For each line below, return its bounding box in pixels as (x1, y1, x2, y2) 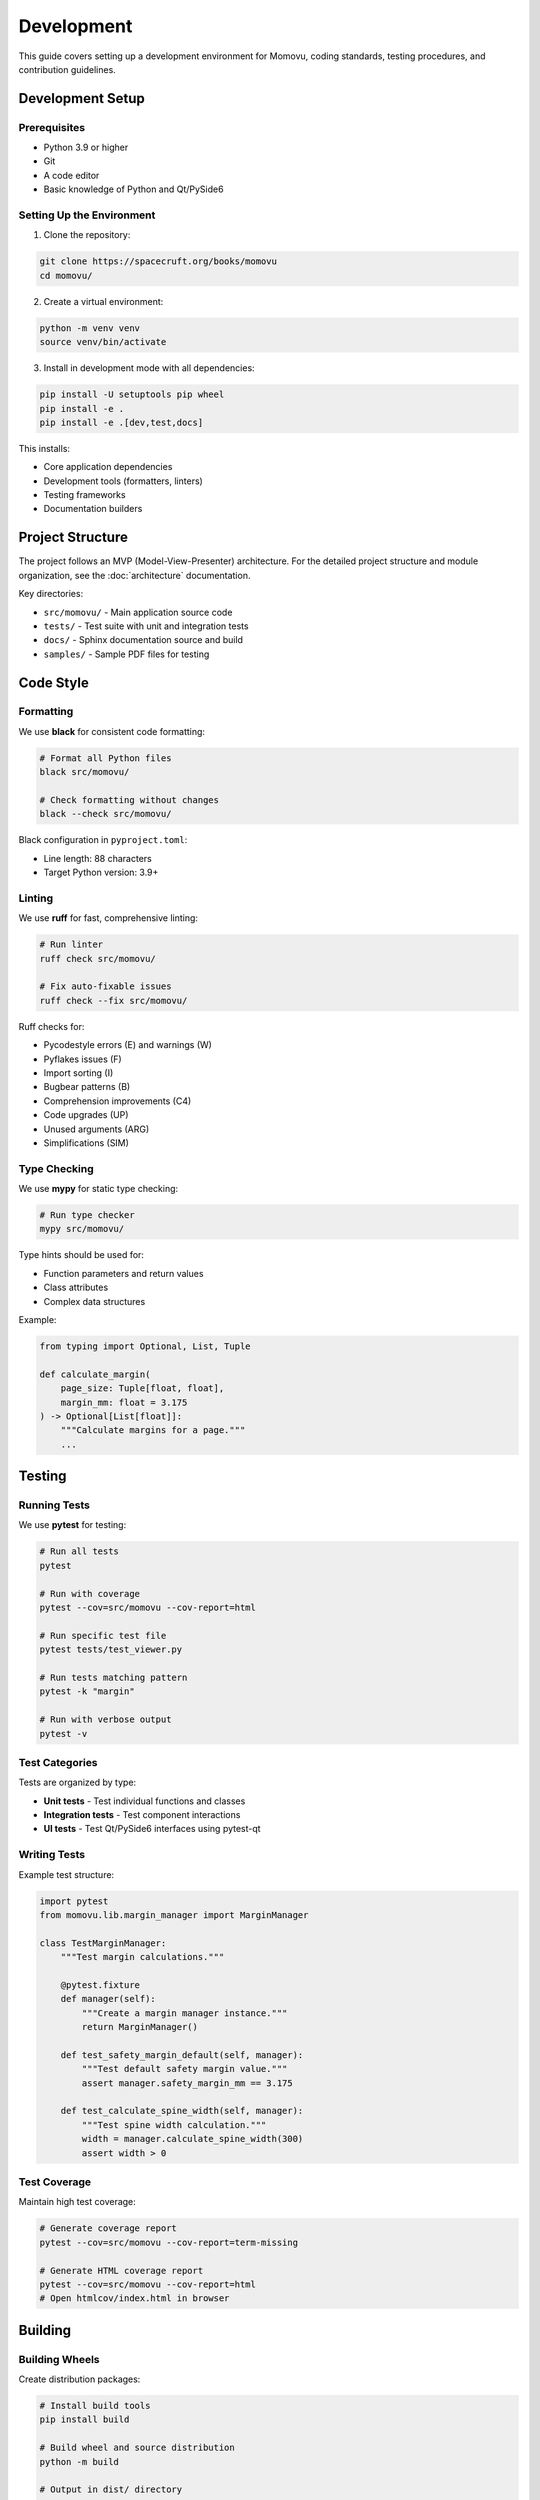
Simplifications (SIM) (43, 1136, 130, 1149)
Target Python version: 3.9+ (43, 866, 159, 879)
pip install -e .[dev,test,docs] (39, 416, 204, 428)
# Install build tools (39, 2400, 151, 2412)
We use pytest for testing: (18, 1519, 127, 1531)
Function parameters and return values (43, 1267, 204, 1279)
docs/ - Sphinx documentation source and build (43, 634, 244, 646)
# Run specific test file (39, 1630, 167, 1641)
